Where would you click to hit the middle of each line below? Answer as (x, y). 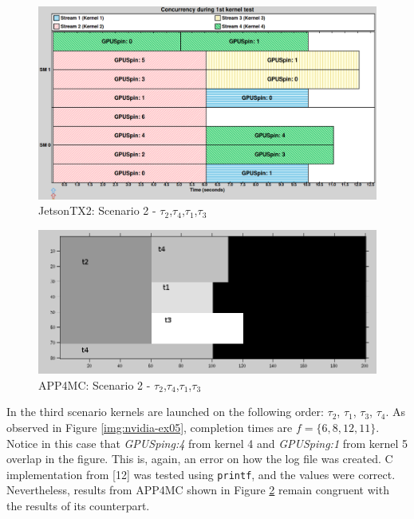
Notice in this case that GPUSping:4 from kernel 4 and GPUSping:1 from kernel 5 (207, 443)
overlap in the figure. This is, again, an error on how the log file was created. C (200, 459)
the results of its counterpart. (78, 505)
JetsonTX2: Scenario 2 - (97, 210)
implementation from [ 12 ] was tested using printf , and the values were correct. (201, 474)
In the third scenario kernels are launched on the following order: (165, 412)
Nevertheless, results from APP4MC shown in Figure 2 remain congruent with (198, 490)
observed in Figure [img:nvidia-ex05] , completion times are (150, 427)
